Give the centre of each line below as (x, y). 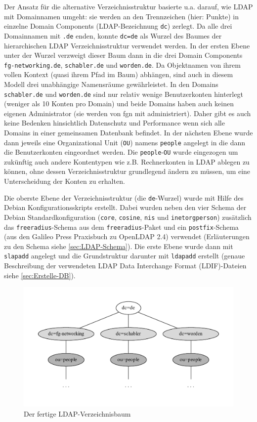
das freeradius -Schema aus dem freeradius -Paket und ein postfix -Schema (121, 227)
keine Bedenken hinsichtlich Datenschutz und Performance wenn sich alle (114, 123)
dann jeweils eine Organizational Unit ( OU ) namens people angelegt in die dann (125, 142)
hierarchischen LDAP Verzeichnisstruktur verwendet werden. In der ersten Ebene (127, 45)
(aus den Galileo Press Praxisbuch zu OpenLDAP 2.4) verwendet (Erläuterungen (127, 236)
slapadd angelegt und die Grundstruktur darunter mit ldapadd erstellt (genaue (125, 256)
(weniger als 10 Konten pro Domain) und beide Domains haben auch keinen (119, 104)
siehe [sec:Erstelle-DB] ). (40, 275)
